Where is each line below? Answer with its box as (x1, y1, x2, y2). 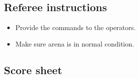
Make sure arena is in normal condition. (15, 38, 134, 48)
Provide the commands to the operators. (15, 22, 136, 32)
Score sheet (4, 62, 62, 77)
